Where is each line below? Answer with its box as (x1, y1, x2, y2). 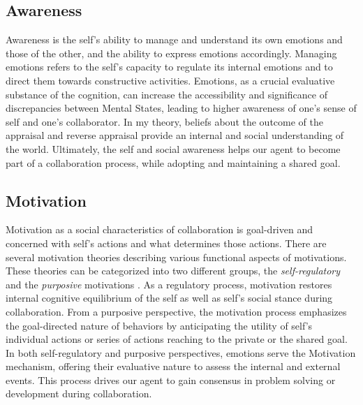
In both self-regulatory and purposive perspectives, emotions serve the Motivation (6, 345, 356, 360)
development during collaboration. (6, 386, 152, 401)
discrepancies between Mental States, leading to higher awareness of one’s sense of (6, 101, 357, 115)
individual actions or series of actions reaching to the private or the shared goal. (6, 332, 348, 346)
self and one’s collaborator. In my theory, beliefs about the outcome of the (6, 114, 323, 128)
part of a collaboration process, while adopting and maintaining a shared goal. (6, 155, 341, 170)
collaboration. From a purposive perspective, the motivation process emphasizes (6, 304, 347, 318)
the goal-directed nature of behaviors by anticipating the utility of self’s (6, 318, 313, 332)
